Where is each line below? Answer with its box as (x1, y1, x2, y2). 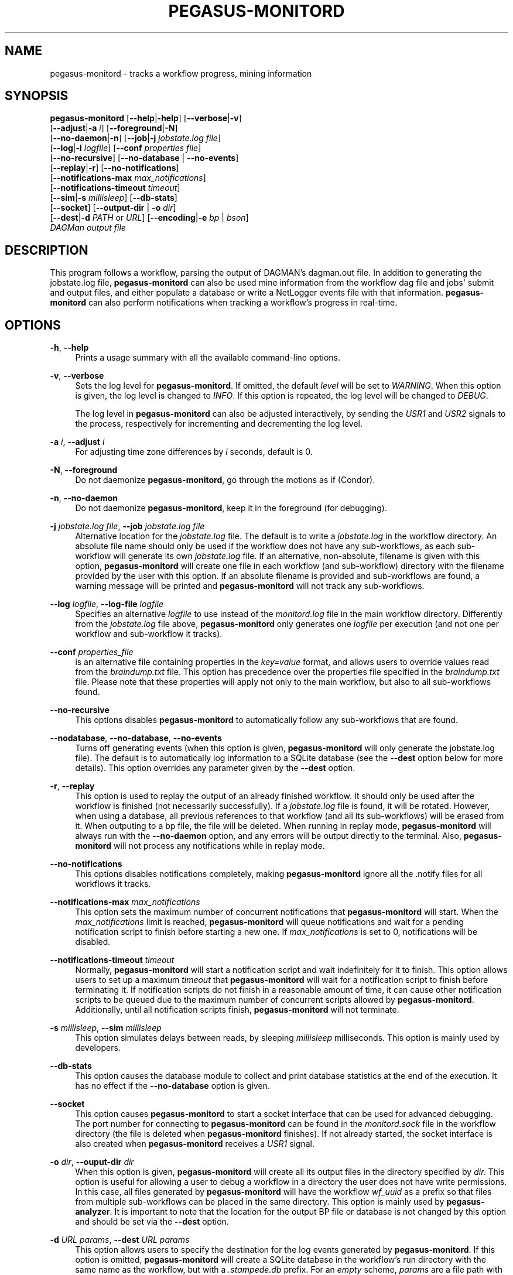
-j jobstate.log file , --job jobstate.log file (50, 521, 205, 532)
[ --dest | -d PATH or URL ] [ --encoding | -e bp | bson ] (50, 212, 249, 223)
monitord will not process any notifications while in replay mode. (75, 841, 325, 851)
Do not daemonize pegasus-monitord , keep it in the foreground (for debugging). (75, 503, 387, 513)
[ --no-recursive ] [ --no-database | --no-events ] (50, 153, 239, 163)
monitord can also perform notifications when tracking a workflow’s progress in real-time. (50, 297, 398, 308)
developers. (75, 1043, 121, 1053)
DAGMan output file (50, 222, 126, 233)
